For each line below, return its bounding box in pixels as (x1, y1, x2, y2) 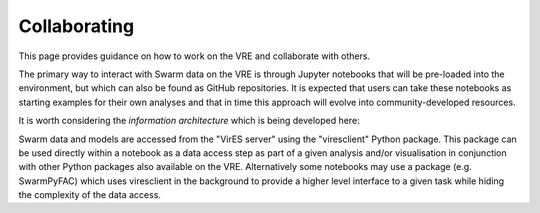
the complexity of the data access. (18, 189, 162, 201)
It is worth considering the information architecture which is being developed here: (18, 115, 360, 127)
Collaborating (18, 15, 135, 37)
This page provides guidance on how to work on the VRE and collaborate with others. (18, 50, 370, 62)
